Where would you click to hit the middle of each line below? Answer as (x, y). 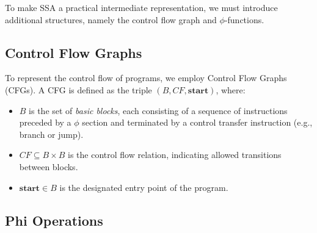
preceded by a (45, 122)
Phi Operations (54, 220)
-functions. (244, 19)
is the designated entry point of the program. (144, 187)
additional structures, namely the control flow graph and (111, 19)
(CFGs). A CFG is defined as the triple (78, 89)
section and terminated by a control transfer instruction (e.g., (197, 122)
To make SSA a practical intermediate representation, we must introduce (141, 7)
